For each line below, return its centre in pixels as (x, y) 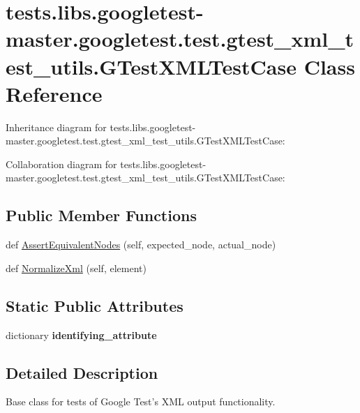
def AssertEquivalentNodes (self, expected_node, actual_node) (141, 245)
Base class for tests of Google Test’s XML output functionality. (141, 401)
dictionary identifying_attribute (81, 335)
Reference (54, 93)
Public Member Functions (101, 215)
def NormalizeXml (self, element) (76, 268)
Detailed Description (82, 372)
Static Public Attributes (95, 305)
